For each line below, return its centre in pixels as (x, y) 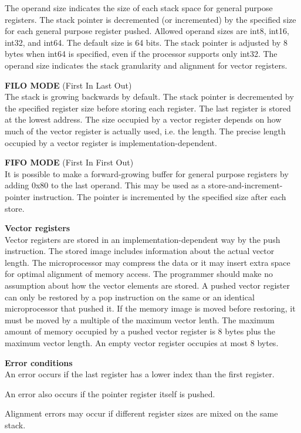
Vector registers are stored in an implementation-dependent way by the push (143, 239)
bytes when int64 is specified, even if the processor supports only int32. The (141, 54)
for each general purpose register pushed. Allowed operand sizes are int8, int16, (147, 31)
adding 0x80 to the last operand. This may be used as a (105, 185)
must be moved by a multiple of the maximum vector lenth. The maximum (140, 319)
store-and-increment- (245, 185)
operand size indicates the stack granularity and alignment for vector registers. (146, 65)
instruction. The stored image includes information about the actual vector (140, 251)
